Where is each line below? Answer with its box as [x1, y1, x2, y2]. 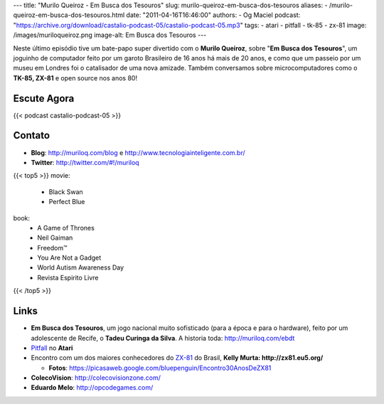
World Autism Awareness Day [37, 263, 124, 272]
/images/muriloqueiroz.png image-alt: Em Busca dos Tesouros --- [13, 31, 207, 39]
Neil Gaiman [37, 233, 73, 242]
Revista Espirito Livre [37, 273, 99, 282]
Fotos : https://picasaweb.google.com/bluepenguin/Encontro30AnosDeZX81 [48, 363, 272, 372]
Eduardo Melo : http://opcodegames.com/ [31, 383, 154, 392]
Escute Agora [13, 92, 75, 105]
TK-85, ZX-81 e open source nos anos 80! [13, 73, 138, 82]
